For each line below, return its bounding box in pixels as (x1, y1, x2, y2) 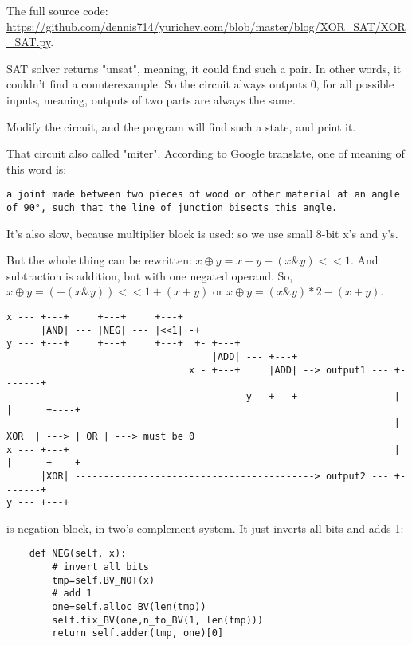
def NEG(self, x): (29, 548, 127, 560)
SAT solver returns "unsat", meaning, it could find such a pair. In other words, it (6, 60, 402, 76)
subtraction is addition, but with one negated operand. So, (6, 267, 293, 283)
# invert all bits (52, 561, 149, 573)
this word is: (6, 160, 67, 177)
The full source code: (6, 2, 108, 18)
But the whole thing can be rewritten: (6, 252, 192, 268)
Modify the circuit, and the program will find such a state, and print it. (6, 118, 356, 135)
